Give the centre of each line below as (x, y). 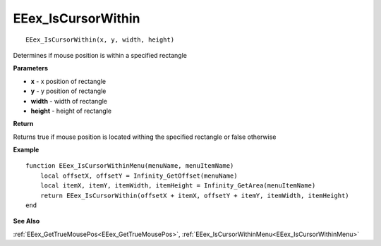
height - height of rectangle (71, 111)
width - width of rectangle (69, 101)
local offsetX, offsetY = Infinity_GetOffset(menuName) (139, 176)
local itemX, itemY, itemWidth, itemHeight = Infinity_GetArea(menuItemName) (178, 186)
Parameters (31, 68)
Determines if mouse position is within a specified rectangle (100, 55)
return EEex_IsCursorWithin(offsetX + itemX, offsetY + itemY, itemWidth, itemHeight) (194, 195)
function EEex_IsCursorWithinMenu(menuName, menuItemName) (130, 166)
